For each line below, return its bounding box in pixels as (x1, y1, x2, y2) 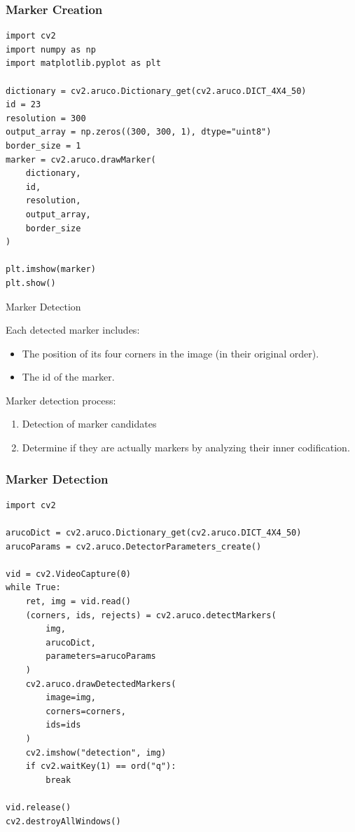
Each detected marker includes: (6, 322, 140, 337)
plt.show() (6, 278, 56, 288)
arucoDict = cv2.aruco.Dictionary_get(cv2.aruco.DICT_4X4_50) (6, 528, 302, 538)
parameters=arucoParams (46, 651, 156, 662)
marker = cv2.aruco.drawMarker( (6, 154, 156, 165)
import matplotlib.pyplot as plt (6, 58, 161, 69)
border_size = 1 (6, 140, 81, 151)
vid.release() (6, 802, 71, 812)
